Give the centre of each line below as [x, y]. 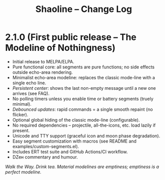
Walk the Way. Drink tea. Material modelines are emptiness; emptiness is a [82, 167]
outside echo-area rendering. [43, 72]
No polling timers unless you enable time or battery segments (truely [83, 99]
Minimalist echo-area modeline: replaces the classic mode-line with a [84, 77]
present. [21, 130]
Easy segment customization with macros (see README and [75, 141]
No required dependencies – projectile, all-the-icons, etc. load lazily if [84, 125]
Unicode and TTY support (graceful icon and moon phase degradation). [86, 136]
